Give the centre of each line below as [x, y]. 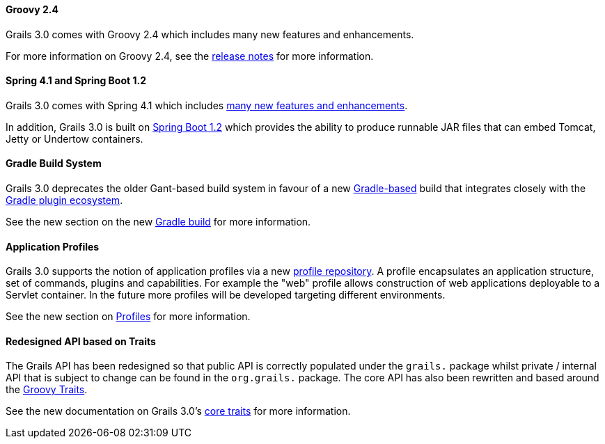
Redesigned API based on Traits [81, 341]
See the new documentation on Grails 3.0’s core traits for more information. [178, 411]
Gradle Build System [54, 164]
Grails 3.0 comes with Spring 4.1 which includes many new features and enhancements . [207, 105]
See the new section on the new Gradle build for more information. [158, 222]
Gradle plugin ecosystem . [64, 200]
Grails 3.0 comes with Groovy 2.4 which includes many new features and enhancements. [210, 34]
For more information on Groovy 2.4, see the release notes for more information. [190, 56]
